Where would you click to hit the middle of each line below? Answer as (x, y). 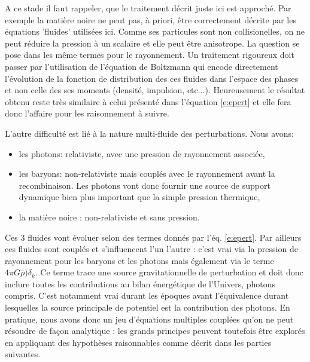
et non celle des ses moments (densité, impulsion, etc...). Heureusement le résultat (155, 90)
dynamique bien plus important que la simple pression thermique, (139, 197)
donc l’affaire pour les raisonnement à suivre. (87, 113)
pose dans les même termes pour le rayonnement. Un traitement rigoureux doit (150, 55)
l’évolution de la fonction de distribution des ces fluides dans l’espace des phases (152, 78)
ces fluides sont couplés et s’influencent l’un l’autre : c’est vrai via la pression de (151, 249)
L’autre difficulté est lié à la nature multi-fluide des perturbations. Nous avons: (149, 133)
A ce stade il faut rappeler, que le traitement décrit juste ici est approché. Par (148, 8)
